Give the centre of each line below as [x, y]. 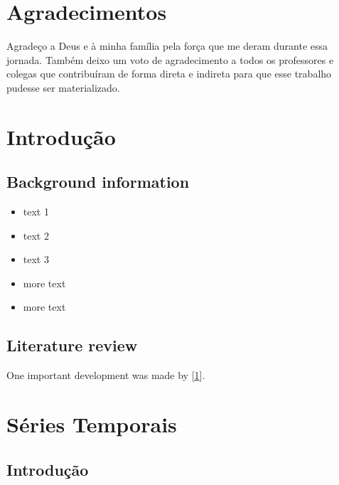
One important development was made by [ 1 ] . [106, 375]
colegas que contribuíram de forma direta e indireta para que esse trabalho [169, 74]
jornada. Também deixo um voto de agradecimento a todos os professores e [170, 59]
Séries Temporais [92, 424]
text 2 [36, 235]
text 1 [36, 212]
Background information [98, 182]
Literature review [72, 345]
